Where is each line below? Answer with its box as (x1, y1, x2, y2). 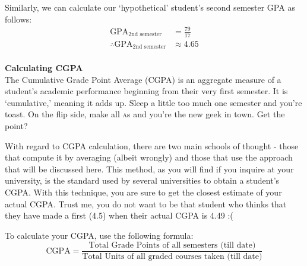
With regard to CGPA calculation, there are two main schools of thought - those (5, 139, 299, 152)
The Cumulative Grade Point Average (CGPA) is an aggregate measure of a (5, 73, 281, 85)
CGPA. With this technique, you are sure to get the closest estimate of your (5, 186, 282, 198)
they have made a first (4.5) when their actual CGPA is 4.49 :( (5, 209, 233, 222)
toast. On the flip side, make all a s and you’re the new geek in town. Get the (5, 108, 285, 120)
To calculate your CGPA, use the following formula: (5, 229, 194, 241)
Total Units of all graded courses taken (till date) (82, 252, 262, 261)
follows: (5, 12, 32, 25)
